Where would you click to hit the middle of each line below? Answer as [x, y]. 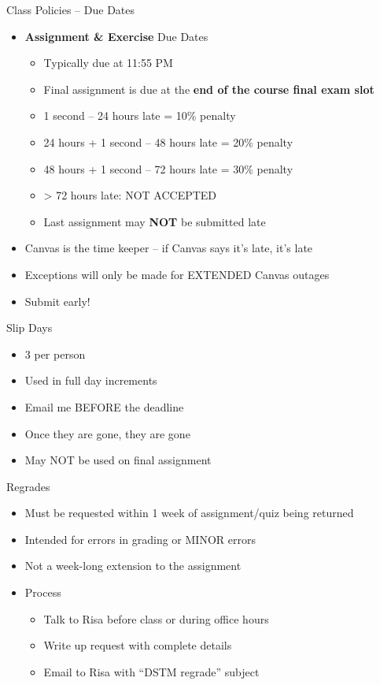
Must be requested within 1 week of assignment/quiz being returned [189, 513]
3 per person [55, 354]
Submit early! [57, 301]
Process [43, 592]
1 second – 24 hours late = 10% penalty [140, 115]
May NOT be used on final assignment [118, 460]
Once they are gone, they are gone [107, 433]
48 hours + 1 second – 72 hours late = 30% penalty [168, 168]
